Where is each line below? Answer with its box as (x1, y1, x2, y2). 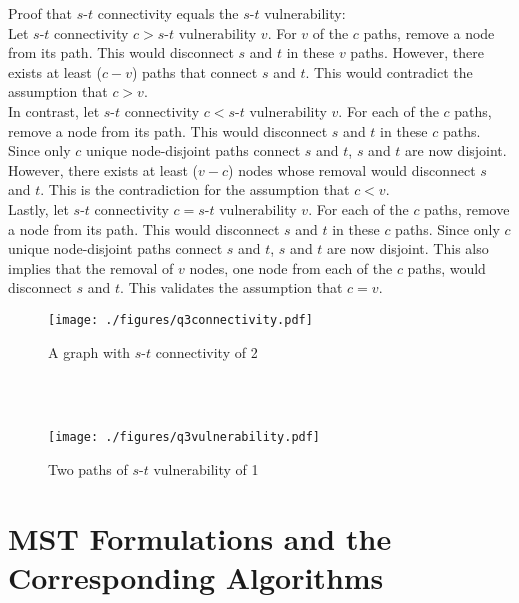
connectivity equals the (97, 3, 239, 23)
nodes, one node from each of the (189, 257, 393, 278)
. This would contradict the (305, 61, 473, 82)
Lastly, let (8, 198, 69, 219)
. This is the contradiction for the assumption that (40, 179, 350, 200)
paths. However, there (350, 42, 484, 63)
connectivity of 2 (155, 341, 258, 362)
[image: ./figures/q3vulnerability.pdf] (48, 430, 321, 445)
